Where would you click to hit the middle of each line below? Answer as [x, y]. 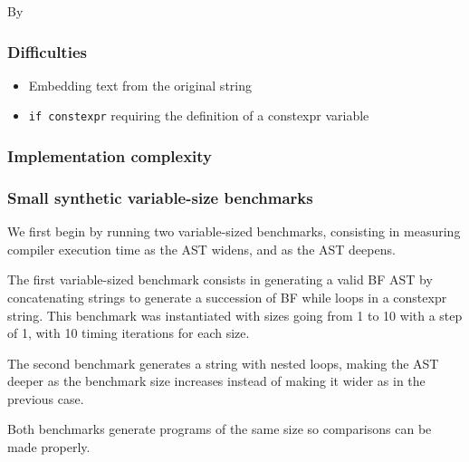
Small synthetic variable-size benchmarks [160, 197]
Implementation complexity [110, 155]
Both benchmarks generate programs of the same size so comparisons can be [220, 429]
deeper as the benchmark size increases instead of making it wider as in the [216, 381]
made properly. [49, 447]
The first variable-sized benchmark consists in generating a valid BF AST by [220, 279]
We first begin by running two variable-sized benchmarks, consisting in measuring [234, 231]
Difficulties [47, 51]
